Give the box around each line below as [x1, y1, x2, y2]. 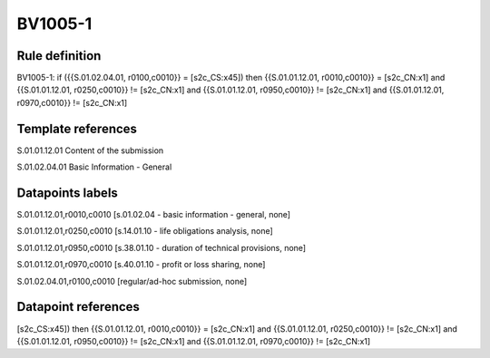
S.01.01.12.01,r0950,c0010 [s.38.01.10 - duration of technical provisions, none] [16, 242, 307, 253]
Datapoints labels [16, 185, 118, 200]
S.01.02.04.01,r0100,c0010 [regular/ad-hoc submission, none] [16, 276, 248, 286]
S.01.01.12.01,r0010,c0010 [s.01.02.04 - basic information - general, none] [16, 209, 290, 220]
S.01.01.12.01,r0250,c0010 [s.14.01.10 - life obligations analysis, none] [16, 226, 274, 237]
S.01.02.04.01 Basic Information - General [16, 161, 172, 172]
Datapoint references [16, 299, 141, 314]
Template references [16, 121, 138, 136]
